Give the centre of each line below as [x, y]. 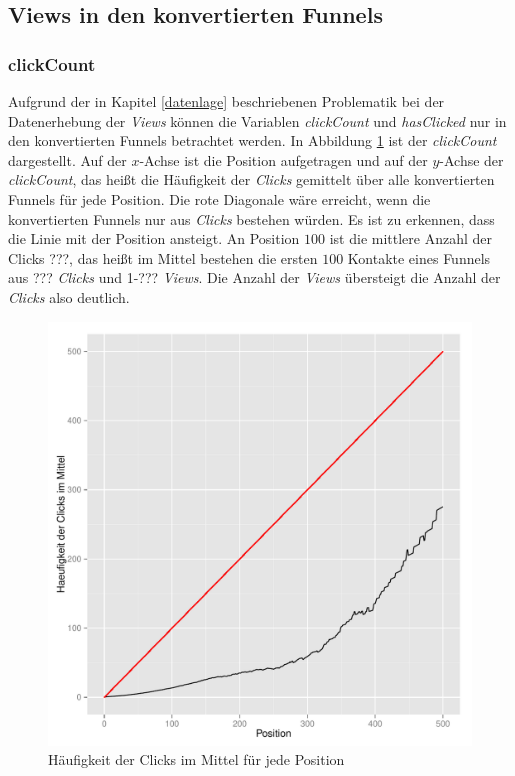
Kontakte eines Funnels [419, 257]
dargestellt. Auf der [67, 159]
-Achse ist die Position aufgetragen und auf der [283, 159]
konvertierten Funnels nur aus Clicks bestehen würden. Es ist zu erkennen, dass [251, 218]
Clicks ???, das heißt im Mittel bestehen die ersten [163, 257]
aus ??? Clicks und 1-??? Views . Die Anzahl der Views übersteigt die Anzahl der [254, 277]
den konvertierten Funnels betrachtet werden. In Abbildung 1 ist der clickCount [252, 140]
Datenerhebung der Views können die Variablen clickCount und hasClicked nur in [257, 120]
